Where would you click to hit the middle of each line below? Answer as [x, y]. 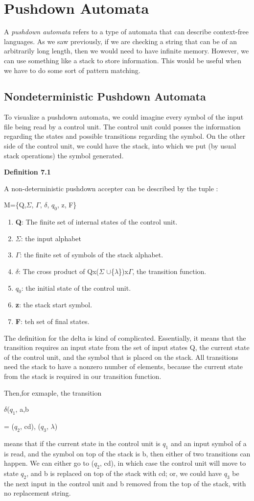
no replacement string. [37, 493]
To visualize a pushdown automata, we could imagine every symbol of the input [124, 117]
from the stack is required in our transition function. [83, 376]
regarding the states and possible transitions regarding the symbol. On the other [125, 136]
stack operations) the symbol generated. [64, 155]
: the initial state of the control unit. [76, 288]
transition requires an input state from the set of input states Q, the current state [127, 347]
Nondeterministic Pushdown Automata [105, 96]
